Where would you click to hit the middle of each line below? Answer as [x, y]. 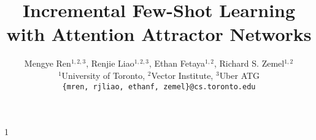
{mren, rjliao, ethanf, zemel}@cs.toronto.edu [159, 87]
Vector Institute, [182, 75]
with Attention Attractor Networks [159, 34]
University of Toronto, [103, 75]
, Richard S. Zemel [249, 63]
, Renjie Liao [110, 63]
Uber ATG [240, 75]
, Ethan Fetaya [177, 63]
